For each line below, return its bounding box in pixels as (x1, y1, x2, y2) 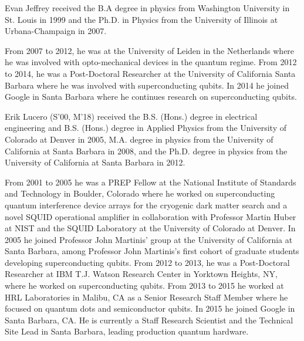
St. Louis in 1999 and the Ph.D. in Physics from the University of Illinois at (5, 13, 278, 25)
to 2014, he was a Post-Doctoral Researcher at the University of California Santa (5, 67, 296, 79)
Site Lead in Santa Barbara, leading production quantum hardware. (5, 325, 249, 337)
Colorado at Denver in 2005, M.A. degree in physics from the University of (5, 133, 273, 145)
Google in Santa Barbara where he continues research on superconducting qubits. (5, 90, 297, 103)
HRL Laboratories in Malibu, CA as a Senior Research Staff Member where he (5, 291, 288, 303)
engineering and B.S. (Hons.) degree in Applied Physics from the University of (5, 121, 286, 134)
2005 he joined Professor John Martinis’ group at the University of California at (5, 233, 293, 245)
